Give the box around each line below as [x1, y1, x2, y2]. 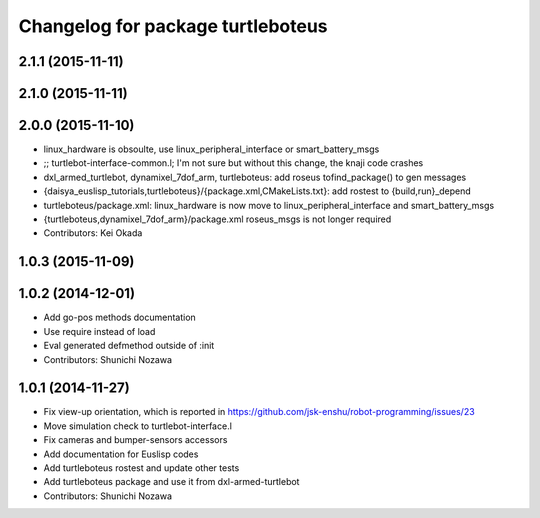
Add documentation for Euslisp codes [43, 448, 199, 460]
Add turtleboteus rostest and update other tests [43, 462, 240, 474]
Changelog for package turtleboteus [18, 15, 329, 37]
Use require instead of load [43, 325, 156, 337]
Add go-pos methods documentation [43, 311, 197, 324]
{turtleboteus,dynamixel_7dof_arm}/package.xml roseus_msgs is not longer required [43, 213, 392, 225]
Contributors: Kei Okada [43, 227, 143, 239]
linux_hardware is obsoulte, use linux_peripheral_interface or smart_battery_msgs [43, 143, 380, 155]
